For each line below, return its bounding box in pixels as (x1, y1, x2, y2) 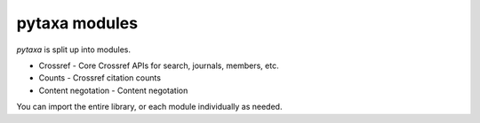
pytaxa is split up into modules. (16, 44, 131, 55)
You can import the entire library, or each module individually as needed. (16, 102, 283, 112)
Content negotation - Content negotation (38, 85, 188, 96)
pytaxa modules (16, 13, 138, 33)
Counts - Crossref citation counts (38, 73, 162, 83)
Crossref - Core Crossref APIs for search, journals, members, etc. (38, 60, 279, 71)
